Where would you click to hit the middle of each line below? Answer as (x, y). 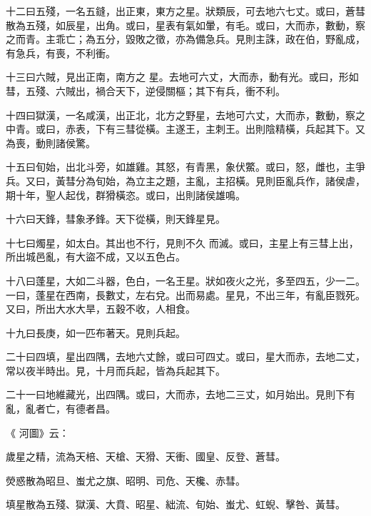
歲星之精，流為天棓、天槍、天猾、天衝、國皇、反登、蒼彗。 (146, 456)
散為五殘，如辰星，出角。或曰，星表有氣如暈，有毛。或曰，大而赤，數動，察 (185, 25)
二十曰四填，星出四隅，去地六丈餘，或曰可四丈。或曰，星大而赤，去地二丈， (185, 356)
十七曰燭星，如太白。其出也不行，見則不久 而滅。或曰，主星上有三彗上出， (182, 242)
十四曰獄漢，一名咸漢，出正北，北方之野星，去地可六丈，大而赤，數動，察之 (185, 115)
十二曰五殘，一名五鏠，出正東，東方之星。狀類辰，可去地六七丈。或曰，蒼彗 (185, 11)
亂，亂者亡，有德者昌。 (61, 409)
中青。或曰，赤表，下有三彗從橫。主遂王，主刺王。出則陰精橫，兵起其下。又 (185, 129)
